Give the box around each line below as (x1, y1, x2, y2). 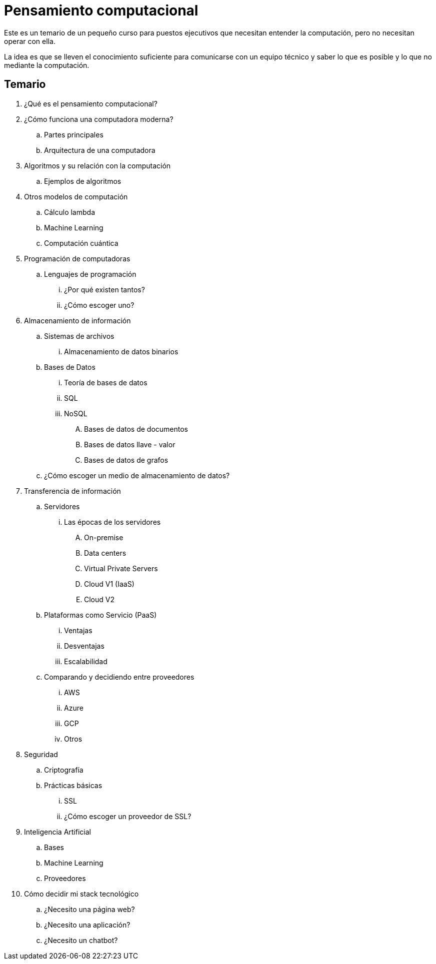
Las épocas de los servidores (64, 517, 161, 526)
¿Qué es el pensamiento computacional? (24, 99, 157, 108)
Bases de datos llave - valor (84, 440, 175, 449)
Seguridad (24, 750, 58, 759)
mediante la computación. (4, 60, 89, 69)
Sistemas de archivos (44, 331, 114, 340)
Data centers (84, 548, 126, 557)
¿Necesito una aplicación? (44, 920, 130, 929)
